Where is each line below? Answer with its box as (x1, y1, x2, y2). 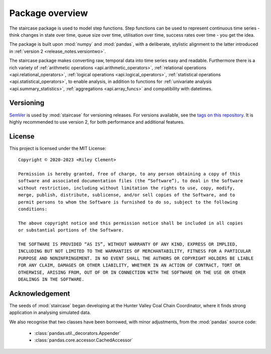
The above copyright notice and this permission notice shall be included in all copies (18, 220, 243, 226)
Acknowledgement (9, 289, 70, 298)
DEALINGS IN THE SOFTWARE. (18, 276, 85, 282)
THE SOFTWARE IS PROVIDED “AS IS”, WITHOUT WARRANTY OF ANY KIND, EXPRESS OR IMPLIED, (18, 241, 238, 247)
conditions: (18, 206, 48, 212)
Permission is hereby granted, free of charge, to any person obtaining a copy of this (18, 171, 241, 177)
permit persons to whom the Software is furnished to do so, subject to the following (18, 199, 238, 205)
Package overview (9, 8, 88, 19)
